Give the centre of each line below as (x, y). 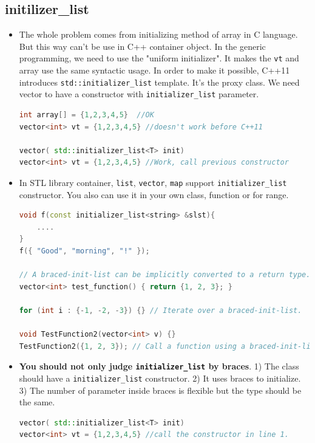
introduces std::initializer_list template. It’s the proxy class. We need (159, 82)
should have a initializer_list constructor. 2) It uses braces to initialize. (160, 378)
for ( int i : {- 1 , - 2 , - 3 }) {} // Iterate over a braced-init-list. (161, 310)
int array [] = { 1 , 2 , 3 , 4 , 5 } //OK (86, 115)
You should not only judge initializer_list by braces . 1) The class (159, 366)
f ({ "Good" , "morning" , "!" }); (84, 251)
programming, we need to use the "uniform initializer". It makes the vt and (159, 58)
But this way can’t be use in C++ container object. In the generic (142, 46)
